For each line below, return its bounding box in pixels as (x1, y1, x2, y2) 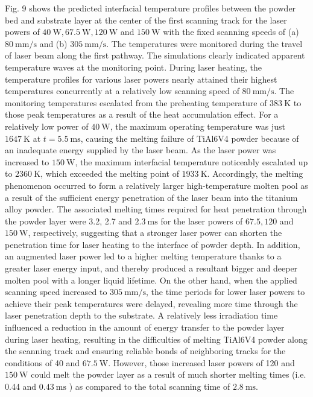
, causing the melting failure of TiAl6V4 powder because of (80, 132, 299, 144)
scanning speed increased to (5, 285, 107, 298)
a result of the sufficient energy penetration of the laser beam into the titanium (5, 191, 298, 203)
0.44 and (5, 380, 37, 392)
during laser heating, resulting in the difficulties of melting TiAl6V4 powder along (5, 332, 308, 345)
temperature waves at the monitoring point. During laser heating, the (5, 60, 262, 73)
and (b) (39, 37, 68, 49)
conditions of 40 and (5, 356, 80, 369)
